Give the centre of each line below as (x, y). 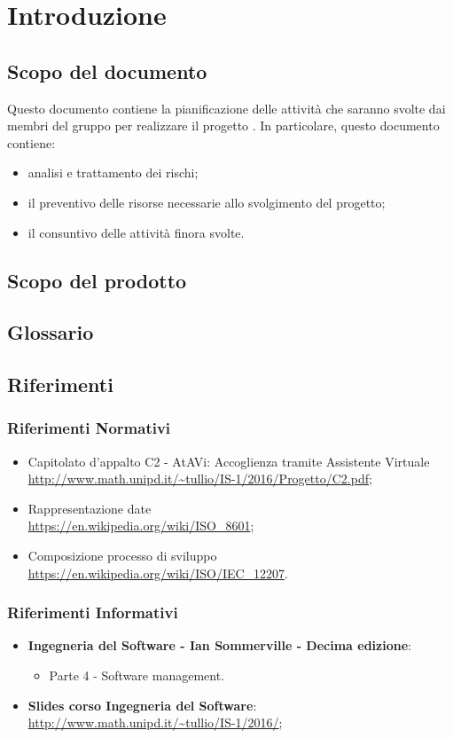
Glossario (51, 332)
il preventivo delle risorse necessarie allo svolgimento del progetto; (207, 202)
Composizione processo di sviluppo (122, 556)
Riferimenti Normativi (89, 428)
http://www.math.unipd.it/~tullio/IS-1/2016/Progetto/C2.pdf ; (200, 479)
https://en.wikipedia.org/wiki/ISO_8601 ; (141, 526)
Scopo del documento (107, 71)
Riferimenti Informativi (93, 612)
